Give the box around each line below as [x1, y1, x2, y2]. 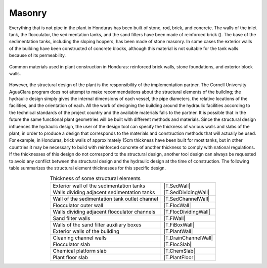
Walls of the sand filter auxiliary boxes [52, 221, 142, 228]
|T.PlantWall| [163, 228, 193, 235]
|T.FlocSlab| [163, 241, 192, 248]
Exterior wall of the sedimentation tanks [52, 182, 145, 189]
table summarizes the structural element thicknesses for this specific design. [9, 165, 166, 171]
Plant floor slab [52, 254, 89, 261]
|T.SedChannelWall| [163, 195, 210, 202]
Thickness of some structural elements [49, 175, 141, 182]
